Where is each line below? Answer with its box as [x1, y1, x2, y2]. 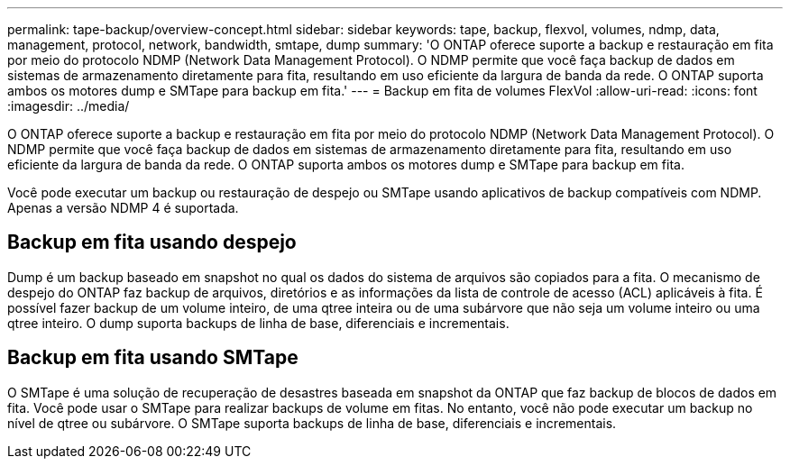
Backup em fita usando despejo [7, 231, 297, 254]
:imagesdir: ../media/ [7, 98, 130, 114]
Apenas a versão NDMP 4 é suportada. [7, 200, 239, 215]
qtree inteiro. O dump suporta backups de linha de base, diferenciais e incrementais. [7, 315, 510, 331]
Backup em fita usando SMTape [7, 346, 299, 370]
